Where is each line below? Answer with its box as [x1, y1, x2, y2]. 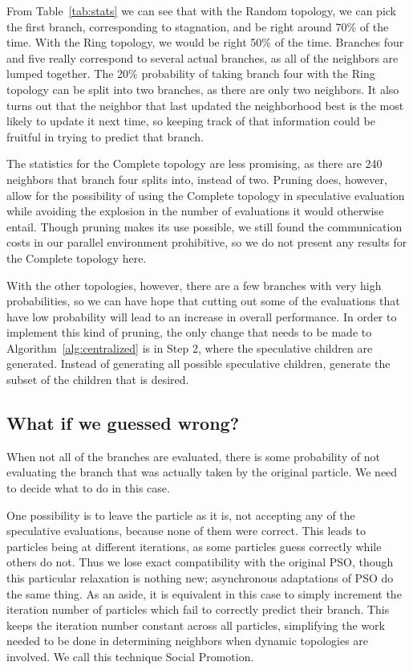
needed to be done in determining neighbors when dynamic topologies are [6, 632, 369, 649]
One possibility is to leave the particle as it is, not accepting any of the [6, 506, 355, 523]
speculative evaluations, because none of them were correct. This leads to [6, 522, 366, 539]
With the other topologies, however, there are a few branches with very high [6, 276, 382, 293]
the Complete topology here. [6, 249, 147, 266]
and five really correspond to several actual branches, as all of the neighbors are [6, 49, 399, 66]
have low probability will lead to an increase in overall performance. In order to [6, 308, 397, 325]
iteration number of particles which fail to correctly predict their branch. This [6, 601, 390, 618]
